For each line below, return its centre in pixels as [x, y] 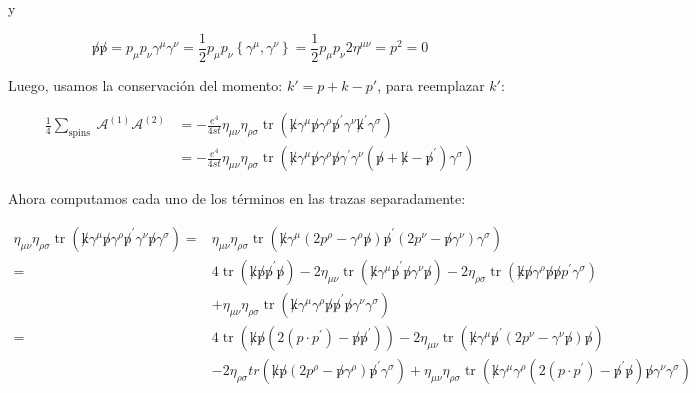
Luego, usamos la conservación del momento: [145, 84]
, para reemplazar [431, 84]
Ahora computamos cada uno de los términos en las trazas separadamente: [237, 198]
